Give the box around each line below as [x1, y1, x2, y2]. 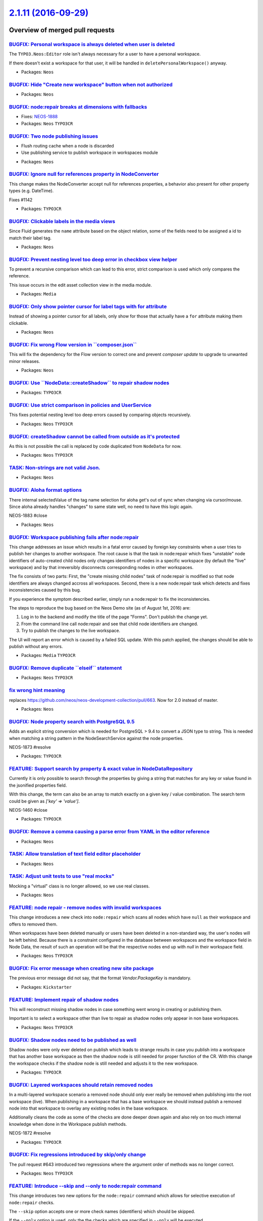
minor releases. [9, 358, 40, 364]
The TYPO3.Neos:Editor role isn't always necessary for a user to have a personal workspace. [9, 51, 201, 57]
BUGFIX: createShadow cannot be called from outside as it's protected [9, 433, 180, 440]
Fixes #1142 [9, 197, 33, 203]
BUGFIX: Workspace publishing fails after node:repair [9, 534, 139, 541]
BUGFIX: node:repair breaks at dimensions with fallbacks [9, 104, 147, 110]
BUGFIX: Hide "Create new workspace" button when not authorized [9, 81, 173, 88]
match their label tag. [9, 235, 52, 241]
